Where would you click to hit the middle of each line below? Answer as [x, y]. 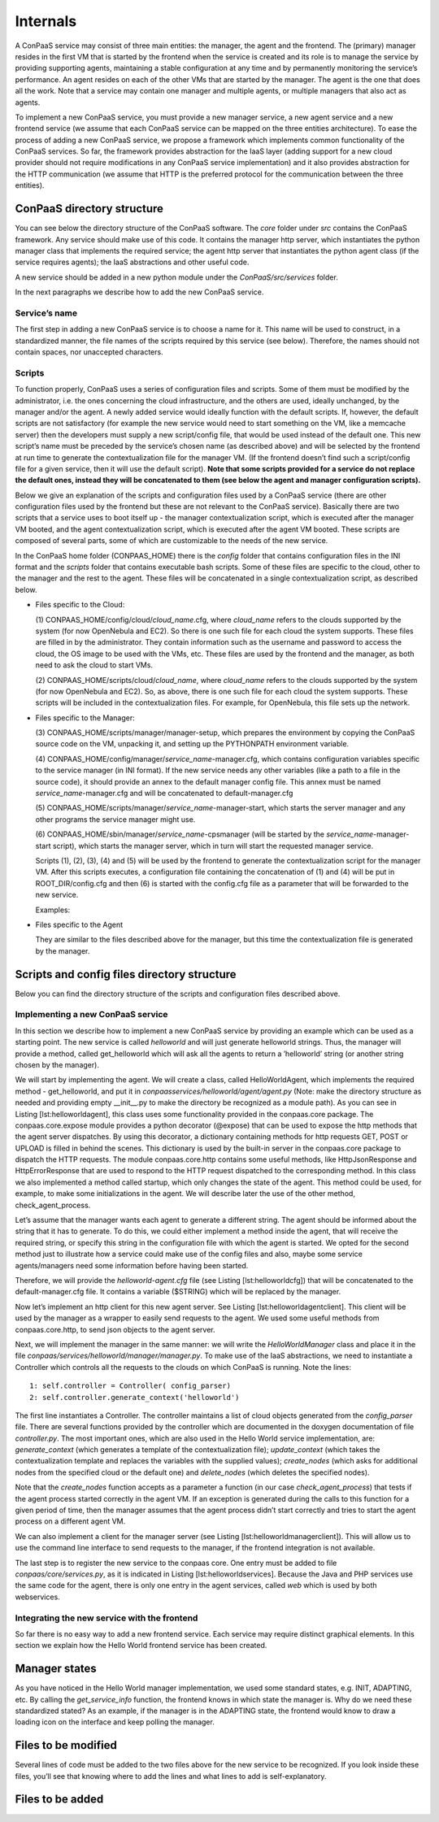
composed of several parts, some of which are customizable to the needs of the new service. [172, 541]
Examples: [53, 910]
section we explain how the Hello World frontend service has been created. [141, 1646]
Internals [46, 21]
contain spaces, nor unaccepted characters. [89, 352]
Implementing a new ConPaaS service [91, 1015]
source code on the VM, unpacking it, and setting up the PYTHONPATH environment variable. [192, 744]
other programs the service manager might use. [115, 819]
